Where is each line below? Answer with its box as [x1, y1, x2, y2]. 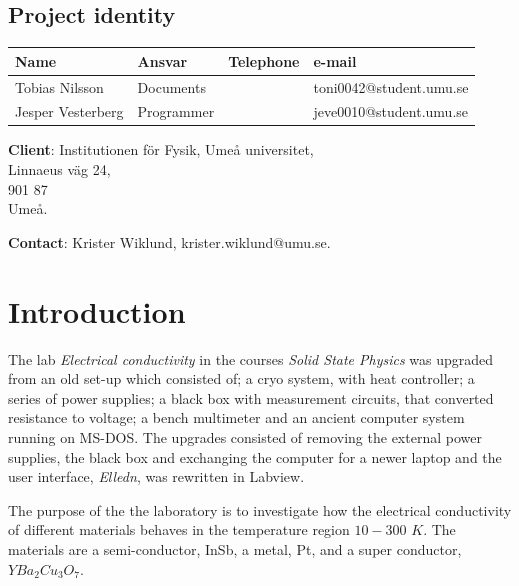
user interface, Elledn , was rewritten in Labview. [8, 466, 305, 487]
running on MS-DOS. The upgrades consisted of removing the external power [8, 426, 482, 447]
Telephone [228, 50, 300, 71]
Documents [137, 76, 206, 97]
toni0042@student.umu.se [313, 76, 469, 97]
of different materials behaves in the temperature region [8, 519, 350, 540]
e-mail [313, 50, 357, 71]
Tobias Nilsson [15, 76, 104, 97]
